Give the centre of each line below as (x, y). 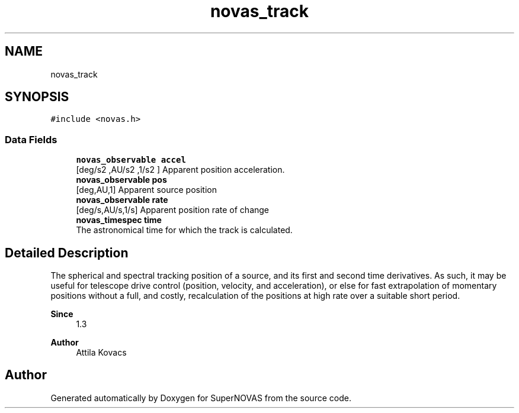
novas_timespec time (119, 220)
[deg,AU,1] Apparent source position (146, 190)
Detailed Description (67, 253)
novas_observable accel (131, 160)
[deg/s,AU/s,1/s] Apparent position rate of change (173, 210)
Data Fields (31, 139)
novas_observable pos (121, 180)
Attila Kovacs (101, 353)
